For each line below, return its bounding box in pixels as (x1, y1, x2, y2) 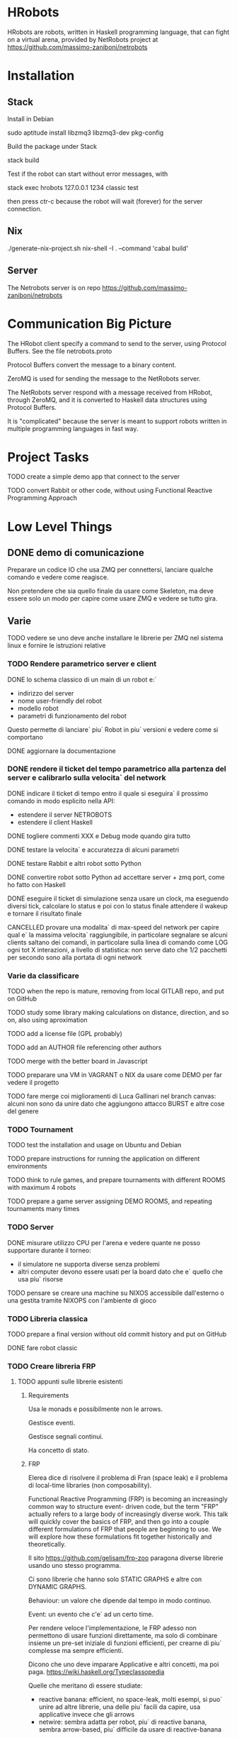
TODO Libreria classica (7, 1313, 88, 1323)
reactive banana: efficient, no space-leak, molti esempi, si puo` (38, 1695, 223, 1704)
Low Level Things (7, 518, 112, 535)
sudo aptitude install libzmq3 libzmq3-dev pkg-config (7, 128, 164, 137)
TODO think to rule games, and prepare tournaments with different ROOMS (7, 1176, 226, 1184)
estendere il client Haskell (17, 818, 93, 826)
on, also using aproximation (7, 1015, 88, 1025)
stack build (7, 155, 40, 164)
